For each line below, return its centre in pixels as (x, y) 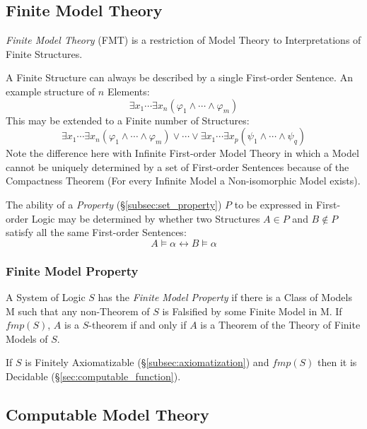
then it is (337, 362)
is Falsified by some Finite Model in (240, 311)
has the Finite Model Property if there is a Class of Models (225, 296)
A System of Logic (46, 296)
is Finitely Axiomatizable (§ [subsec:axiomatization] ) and (147, 362)
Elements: (128, 91)
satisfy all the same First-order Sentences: (96, 232)
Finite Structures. (44, 53)
